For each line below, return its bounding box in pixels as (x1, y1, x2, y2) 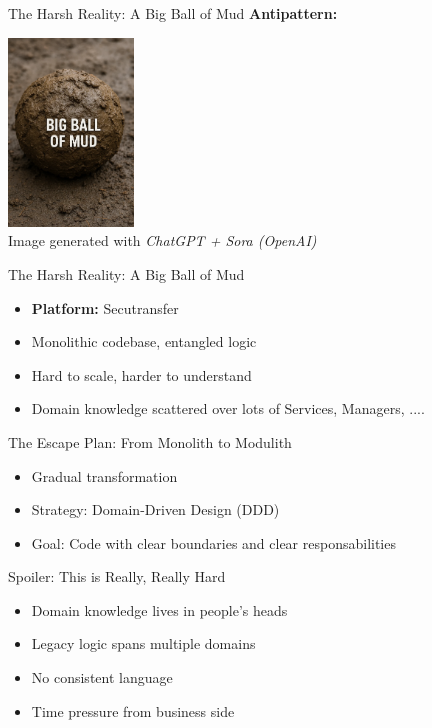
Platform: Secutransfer (31, 297, 179, 318)
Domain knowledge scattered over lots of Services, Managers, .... (31, 398, 425, 419)
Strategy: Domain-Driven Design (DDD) (31, 499, 280, 520)
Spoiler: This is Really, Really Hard (8, 566, 226, 587)
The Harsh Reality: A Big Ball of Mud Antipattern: (8, 3, 338, 23)
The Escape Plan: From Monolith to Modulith (8, 431, 292, 452)
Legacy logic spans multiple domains (31, 633, 256, 654)
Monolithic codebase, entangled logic (31, 331, 257, 352)
